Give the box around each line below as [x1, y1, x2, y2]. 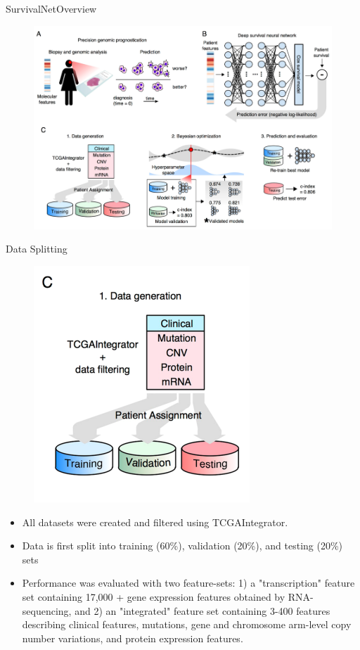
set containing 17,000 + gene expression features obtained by [22, 590, 285, 604]
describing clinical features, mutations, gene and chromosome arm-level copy [22, 617, 352, 632]
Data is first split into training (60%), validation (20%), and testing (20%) [22, 538, 343, 553]
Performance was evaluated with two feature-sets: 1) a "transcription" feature [22, 575, 355, 590]
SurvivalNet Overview [6, 1, 97, 15]
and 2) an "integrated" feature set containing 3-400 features [75, 603, 330, 618]
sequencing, [22, 603, 72, 618]
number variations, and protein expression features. [22, 630, 243, 645]
